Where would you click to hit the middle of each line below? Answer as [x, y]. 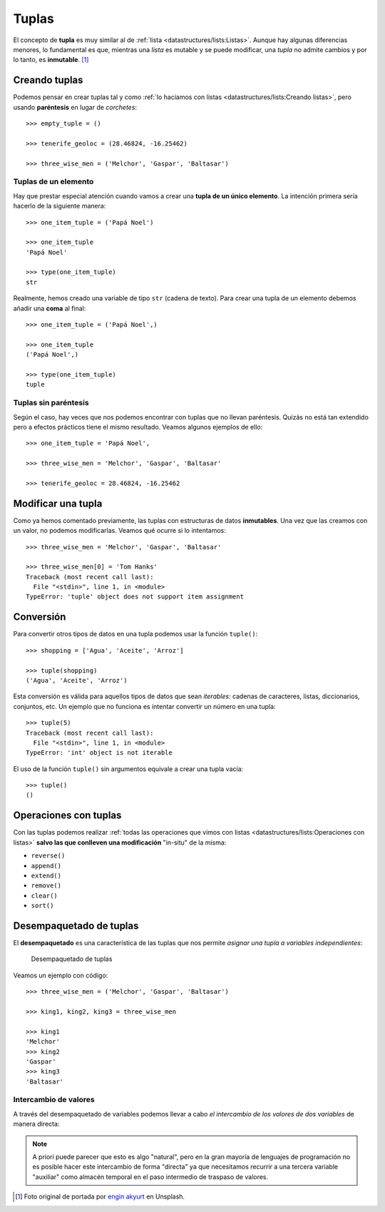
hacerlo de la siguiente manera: [60, 206]
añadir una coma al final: [50, 308]
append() [46, 866]
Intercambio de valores [54, 1100]
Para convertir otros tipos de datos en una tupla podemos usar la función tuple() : [135, 634]
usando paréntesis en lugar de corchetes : [75, 107]
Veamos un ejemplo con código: [61, 975]
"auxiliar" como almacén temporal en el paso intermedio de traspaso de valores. [150, 1176]
